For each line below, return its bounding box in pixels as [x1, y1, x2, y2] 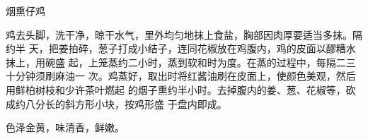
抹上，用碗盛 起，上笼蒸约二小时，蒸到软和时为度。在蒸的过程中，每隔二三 [6, 54, 356, 69]
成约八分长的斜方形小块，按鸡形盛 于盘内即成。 [6, 96, 227, 111]
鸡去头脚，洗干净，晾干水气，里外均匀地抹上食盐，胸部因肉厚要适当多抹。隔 [6, 27, 362, 42]
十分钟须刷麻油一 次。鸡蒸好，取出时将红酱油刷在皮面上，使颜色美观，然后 [6, 68, 356, 83]
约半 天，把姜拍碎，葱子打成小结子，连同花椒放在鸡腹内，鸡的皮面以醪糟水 [6, 41, 356, 56]
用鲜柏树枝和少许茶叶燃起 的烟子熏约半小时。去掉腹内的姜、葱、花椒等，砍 [6, 82, 356, 97]
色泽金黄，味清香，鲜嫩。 [6, 120, 125, 135]
